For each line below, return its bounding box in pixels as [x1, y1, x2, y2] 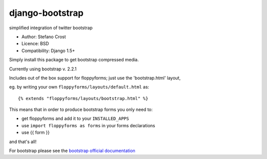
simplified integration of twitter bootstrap [9, 25, 93, 31]
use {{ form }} [21, 129, 50, 136]
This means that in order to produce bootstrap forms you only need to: [9, 106, 153, 112]
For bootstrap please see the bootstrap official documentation [9, 148, 135, 154]
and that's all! [9, 139, 37, 145]
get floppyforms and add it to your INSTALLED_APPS [21, 115, 130, 121]
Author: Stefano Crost [21, 34, 66, 40]
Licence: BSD [21, 41, 49, 47]
